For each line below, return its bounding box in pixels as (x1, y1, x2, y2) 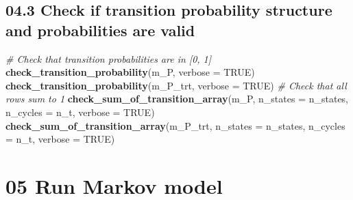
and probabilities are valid (5, 19, 195, 40)
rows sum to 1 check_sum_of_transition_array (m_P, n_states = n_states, (5, 91, 349, 106)
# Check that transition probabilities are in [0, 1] (5, 51, 212, 66)
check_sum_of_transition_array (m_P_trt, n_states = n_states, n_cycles (5, 118, 345, 132)
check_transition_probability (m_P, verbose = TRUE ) (5, 65, 255, 79)
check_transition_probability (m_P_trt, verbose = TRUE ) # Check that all (5, 78, 347, 92)
